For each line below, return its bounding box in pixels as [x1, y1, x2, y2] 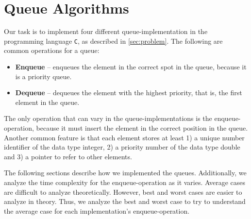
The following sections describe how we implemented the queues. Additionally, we [4, 168, 247, 178]
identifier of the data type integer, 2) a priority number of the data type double [4, 142, 240, 152]
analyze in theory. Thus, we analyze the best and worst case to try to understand [4, 196, 246, 206]
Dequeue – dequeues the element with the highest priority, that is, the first [15, 87, 242, 98]
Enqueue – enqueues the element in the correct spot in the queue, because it [15, 61, 247, 71]
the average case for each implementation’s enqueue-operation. [4, 205, 190, 216]
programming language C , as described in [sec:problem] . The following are [4, 35, 223, 46]
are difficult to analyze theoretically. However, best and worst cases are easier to [4, 186, 242, 197]
